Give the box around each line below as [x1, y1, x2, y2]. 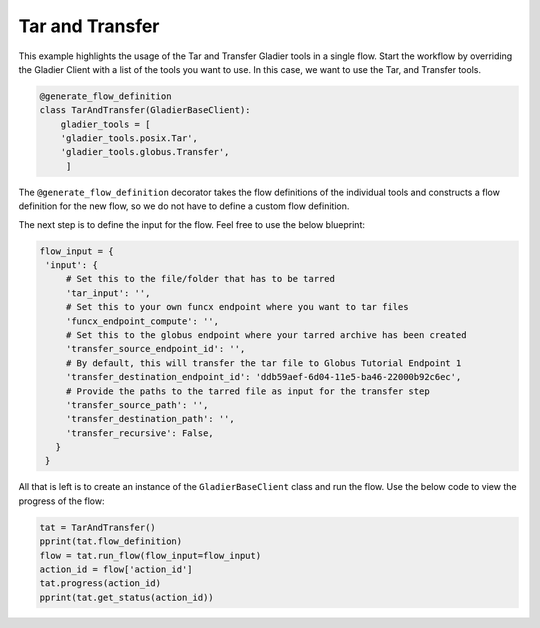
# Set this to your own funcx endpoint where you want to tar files [65, 301, 409, 313]
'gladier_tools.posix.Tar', [60, 133, 199, 144]
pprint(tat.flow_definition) [39, 536, 183, 547]
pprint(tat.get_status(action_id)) [39, 591, 214, 603]
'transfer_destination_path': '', [65, 413, 235, 425]
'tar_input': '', [65, 287, 151, 299]
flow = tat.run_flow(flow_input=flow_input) [39, 550, 262, 561]
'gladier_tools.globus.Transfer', [60, 146, 230, 158]
